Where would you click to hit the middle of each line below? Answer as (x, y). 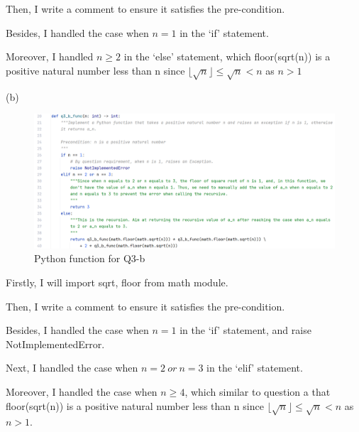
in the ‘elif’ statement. (255, 368)
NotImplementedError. (55, 344)
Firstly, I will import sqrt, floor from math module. (117, 282)
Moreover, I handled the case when (82, 391)
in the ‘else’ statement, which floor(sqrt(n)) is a (227, 56)
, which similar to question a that (258, 391)
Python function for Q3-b (90, 258)
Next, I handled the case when (72, 368)
